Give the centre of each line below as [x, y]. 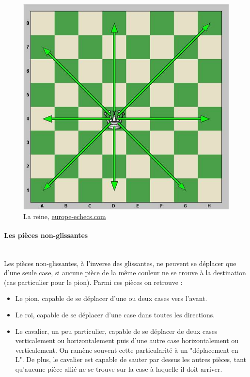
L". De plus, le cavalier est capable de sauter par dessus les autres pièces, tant [131, 359]
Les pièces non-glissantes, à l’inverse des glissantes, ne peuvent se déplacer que [120, 263]
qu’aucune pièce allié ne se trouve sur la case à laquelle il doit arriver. [119, 369]
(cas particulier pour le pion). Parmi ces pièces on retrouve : [93, 282]
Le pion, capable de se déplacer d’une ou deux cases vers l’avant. [111, 298]
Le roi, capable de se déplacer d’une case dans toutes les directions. [115, 314]
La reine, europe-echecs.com [65, 216]
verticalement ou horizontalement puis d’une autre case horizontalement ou [127, 340]
